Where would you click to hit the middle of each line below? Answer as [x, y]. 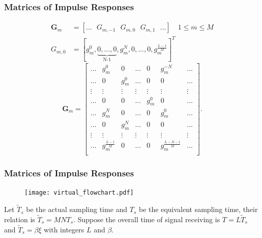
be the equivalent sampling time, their [198, 209]
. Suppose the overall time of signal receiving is [147, 219]
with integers [64, 229]
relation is [20, 219]
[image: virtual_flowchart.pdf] [79, 193]
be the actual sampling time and [77, 209]
